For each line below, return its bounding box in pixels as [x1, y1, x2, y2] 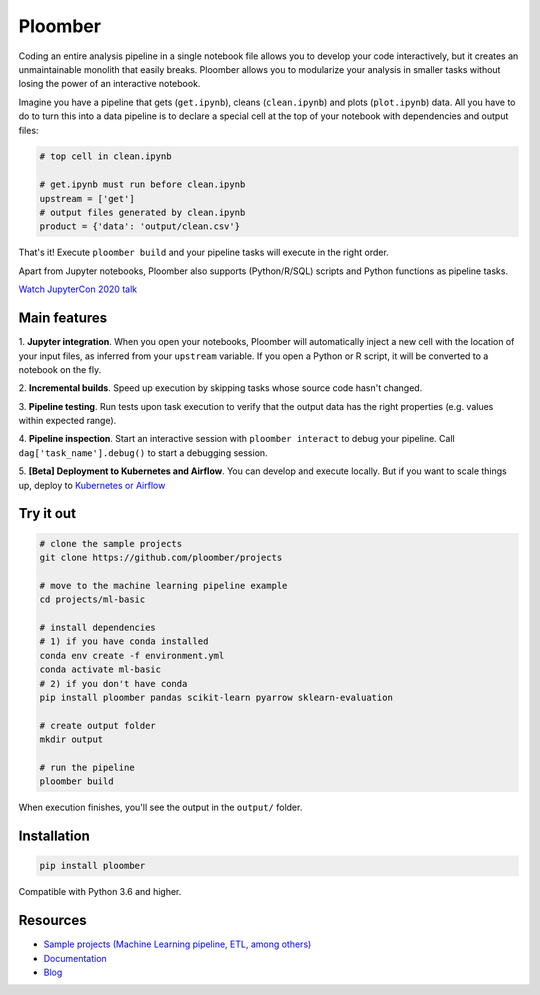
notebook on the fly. [18, 363, 102, 375]
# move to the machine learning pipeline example [39, 580, 288, 591]
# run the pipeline [39, 761, 135, 773]
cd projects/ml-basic [39, 594, 146, 605]
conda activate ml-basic [39, 664, 162, 675]
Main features [18, 310, 108, 327]
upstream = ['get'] [39, 193, 135, 204]
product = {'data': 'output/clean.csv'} [39, 221, 240, 232]
